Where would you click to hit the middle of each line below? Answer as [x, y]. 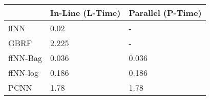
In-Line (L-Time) [85, 13]
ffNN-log [24, 73]
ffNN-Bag [25, 58]
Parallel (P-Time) [165, 13]
